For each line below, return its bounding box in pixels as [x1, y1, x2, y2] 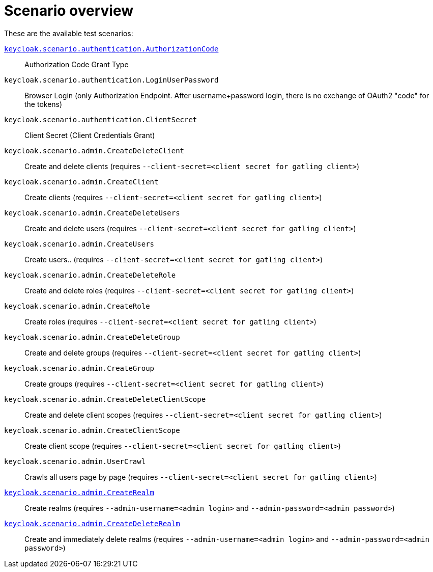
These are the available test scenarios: [4, 29, 133, 38]
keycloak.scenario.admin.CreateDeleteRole [4, 270, 176, 279]
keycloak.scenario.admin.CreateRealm [4, 488, 155, 497]
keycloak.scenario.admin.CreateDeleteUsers [4, 208, 180, 217]
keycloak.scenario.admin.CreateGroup [4, 364, 155, 372]
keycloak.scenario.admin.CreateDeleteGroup [4, 333, 180, 341]
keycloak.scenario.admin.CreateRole [4, 302, 150, 310]
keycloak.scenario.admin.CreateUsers [4, 239, 155, 248]
